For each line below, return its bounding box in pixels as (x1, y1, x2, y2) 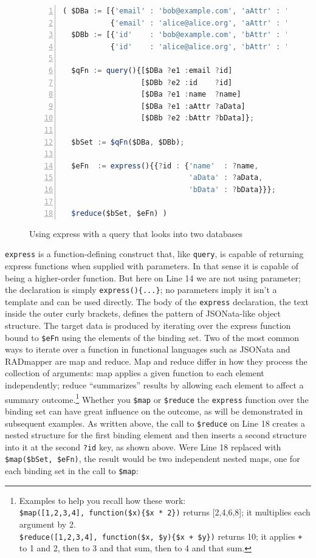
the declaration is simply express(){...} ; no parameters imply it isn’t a (5, 283, 277, 296)
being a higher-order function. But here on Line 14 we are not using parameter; (5, 271, 301, 284)
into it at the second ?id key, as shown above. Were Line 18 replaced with (5, 440, 281, 453)
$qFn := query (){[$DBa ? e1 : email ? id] (71, 66, 233, 75)
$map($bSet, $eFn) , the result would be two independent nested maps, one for (5, 452, 300, 465)
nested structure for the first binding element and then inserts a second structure (5, 429, 307, 441)
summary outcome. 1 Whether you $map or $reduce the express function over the (5, 391, 309, 405)
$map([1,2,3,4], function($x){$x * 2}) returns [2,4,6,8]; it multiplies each (19, 506, 311, 518)
